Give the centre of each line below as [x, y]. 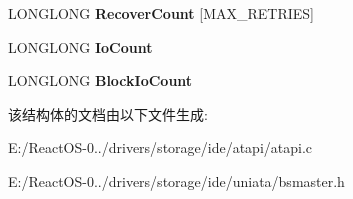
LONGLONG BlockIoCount [100, 80]
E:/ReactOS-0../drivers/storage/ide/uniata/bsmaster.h [176, 180]
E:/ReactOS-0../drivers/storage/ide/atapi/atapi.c [160, 147]
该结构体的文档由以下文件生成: [108, 113]
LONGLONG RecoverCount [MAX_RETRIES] [161, 13]
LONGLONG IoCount [80, 46]
